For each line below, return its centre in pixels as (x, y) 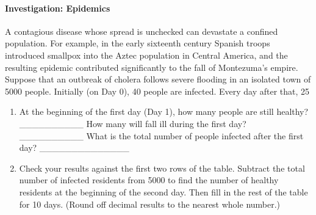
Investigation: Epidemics (58, 8)
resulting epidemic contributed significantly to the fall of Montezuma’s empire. (152, 67)
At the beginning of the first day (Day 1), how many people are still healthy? (164, 111)
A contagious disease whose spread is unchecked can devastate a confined (142, 31)
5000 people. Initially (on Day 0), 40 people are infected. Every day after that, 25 (157, 91)
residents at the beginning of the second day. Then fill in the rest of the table (163, 191)
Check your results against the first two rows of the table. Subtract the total (162, 168)
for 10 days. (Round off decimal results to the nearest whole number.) (150, 204)
